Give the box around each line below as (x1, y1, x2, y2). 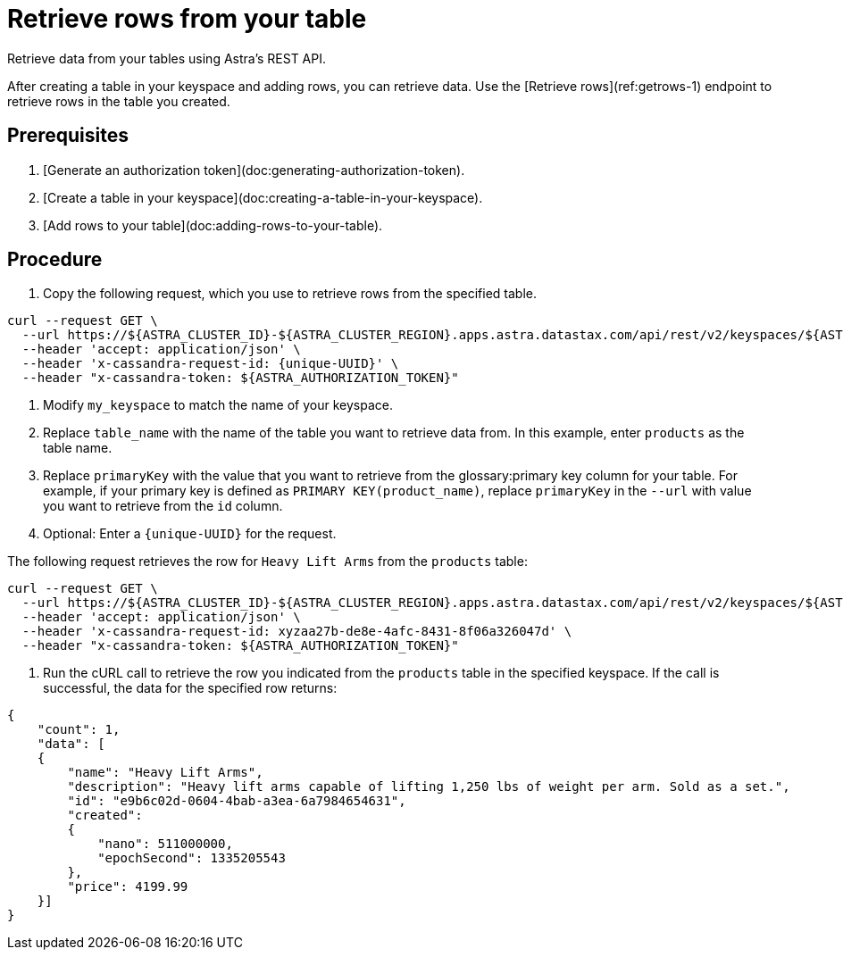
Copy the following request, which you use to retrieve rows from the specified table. (43, 286, 537, 302)
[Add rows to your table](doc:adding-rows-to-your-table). (43, 217, 383, 233)
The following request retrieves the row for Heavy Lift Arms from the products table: (7, 553, 528, 570)
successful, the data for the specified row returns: (43, 680, 338, 696)
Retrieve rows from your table (7, 4, 367, 34)
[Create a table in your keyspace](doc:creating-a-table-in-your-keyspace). (43, 189, 483, 205)
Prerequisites (7, 124, 129, 147)
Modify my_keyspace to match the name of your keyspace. (43, 397, 393, 413)
